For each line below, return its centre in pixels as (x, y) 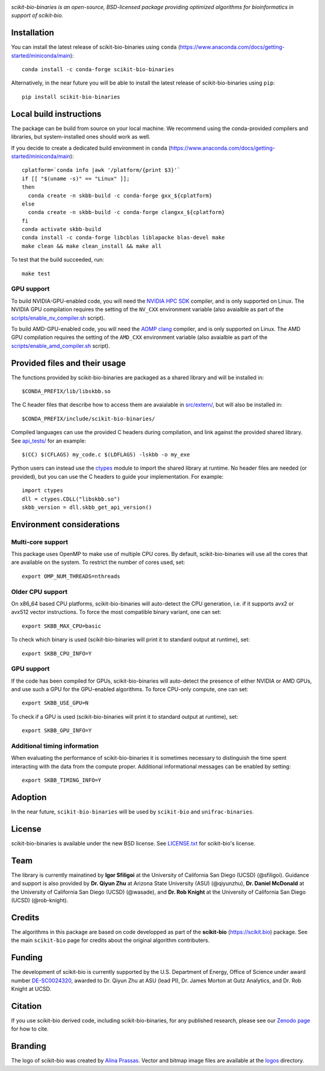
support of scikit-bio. (37, 16)
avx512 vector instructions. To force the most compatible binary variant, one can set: (116, 612)
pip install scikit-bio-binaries (71, 97)
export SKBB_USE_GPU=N (55, 703)
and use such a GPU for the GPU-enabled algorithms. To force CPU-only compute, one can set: (130, 689)
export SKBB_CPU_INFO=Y (57, 653)
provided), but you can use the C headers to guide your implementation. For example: (117, 476)
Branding (29, 1046)
